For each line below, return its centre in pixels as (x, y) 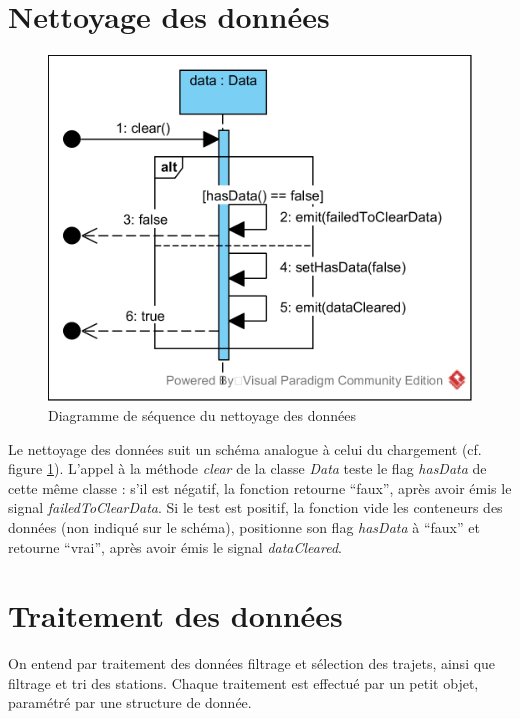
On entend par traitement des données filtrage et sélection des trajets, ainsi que (252, 663)
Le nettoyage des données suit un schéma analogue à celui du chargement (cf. (245, 448)
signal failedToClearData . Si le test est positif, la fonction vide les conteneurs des (255, 507)
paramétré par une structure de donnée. (130, 702)
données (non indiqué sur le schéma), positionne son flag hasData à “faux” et (244, 526)
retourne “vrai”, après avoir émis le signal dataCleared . (175, 546)
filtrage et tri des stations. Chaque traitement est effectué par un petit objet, (243, 682)
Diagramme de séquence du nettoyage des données (202, 414)
